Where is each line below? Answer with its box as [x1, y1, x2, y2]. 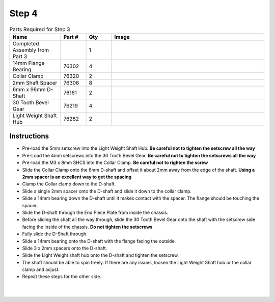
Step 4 [9, 8, 38, 19]
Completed [12, 40, 39, 47]
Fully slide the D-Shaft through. [22, 231, 88, 237]
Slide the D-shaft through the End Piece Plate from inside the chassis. [22, 209, 169, 215]
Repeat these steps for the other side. [22, 273, 102, 280]
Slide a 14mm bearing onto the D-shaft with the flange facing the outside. [22, 238, 176, 244]
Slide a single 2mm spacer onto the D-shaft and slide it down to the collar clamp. [22, 188, 192, 194]
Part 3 [12, 52, 28, 60]
